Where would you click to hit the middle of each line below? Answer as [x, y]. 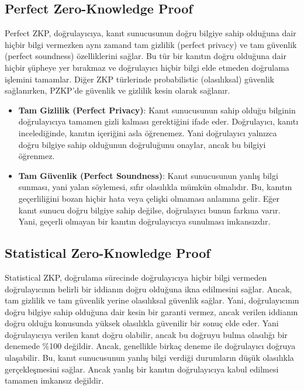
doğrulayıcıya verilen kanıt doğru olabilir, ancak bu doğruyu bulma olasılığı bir [146, 334]
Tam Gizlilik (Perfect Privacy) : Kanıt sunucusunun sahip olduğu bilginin [157, 110]
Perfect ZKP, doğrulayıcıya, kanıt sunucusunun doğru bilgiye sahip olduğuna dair [151, 33]
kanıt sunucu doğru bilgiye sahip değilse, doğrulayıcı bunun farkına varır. [149, 210]
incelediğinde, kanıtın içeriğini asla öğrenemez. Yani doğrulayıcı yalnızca [148, 132]
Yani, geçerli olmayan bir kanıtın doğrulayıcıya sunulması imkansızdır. [144, 221]
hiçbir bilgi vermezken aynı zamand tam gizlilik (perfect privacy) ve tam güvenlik [151, 44]
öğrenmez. [37, 156]
